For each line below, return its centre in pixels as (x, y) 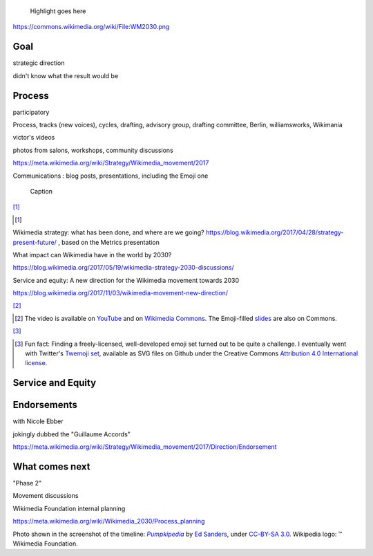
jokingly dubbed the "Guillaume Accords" (72, 434)
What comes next (51, 466)
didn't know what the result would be (66, 75)
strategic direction (39, 63)
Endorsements (45, 405)
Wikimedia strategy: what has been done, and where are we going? (109, 232)
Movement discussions (46, 496)
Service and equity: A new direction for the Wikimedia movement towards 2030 (126, 280)
